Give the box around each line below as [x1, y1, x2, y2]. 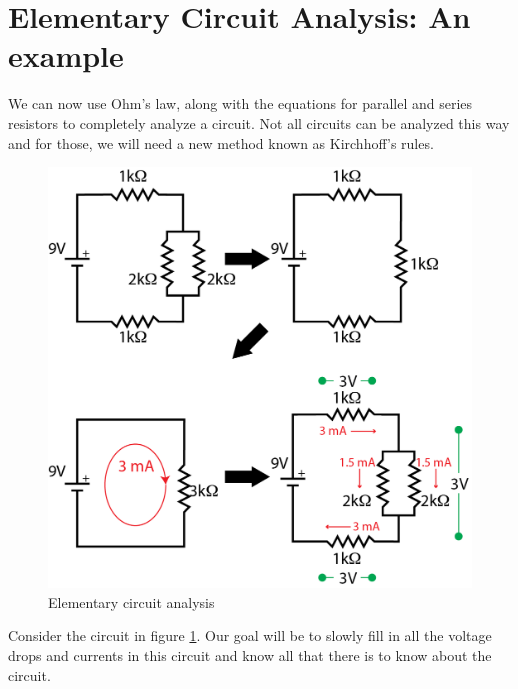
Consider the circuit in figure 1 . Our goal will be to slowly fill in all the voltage [8, 625, 492, 646]
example [8, 35, 124, 76]
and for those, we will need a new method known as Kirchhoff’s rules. [8, 132, 434, 153]
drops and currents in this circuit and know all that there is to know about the [8, 644, 492, 665]
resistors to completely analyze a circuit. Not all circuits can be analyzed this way [8, 112, 510, 133]
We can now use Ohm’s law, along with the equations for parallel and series [8, 93, 473, 114]
